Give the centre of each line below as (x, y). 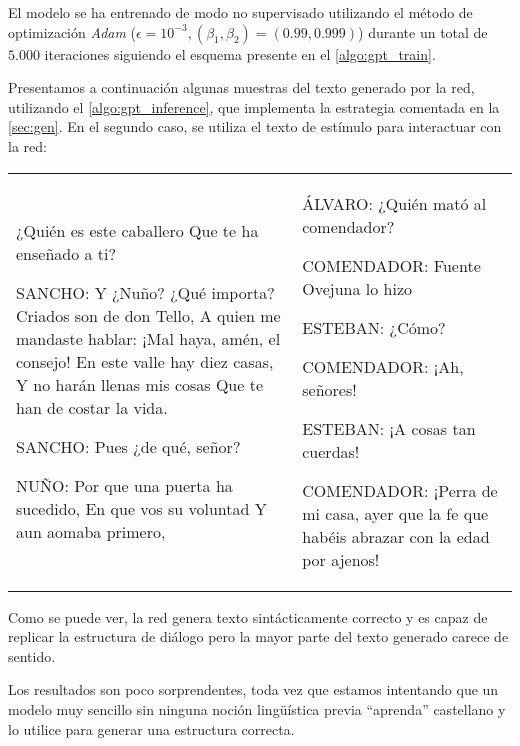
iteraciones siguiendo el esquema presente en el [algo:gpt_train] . (240, 53)
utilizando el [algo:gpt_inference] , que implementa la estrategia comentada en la (254, 106)
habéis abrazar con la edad (396, 536)
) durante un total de (423, 31)
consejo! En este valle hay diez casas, (145, 362)
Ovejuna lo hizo (357, 288)
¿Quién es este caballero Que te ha (137, 231)
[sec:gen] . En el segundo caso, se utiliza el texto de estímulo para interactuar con (255, 126)
